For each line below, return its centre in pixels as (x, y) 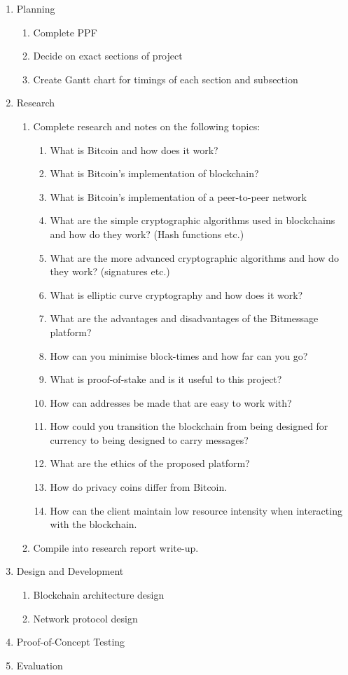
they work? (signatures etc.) (110, 271)
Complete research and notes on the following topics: (147, 126)
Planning (36, 8)
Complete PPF (65, 32)
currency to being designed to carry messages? (149, 439)
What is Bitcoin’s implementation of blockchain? (154, 173)
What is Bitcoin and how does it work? (134, 149)
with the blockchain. (93, 524)
